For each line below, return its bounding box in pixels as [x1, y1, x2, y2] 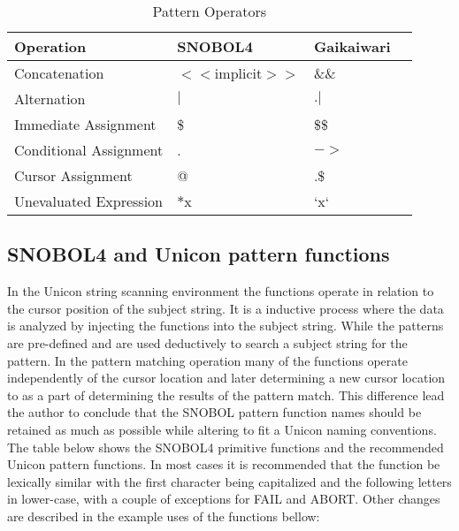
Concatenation [14, 63, 104, 83]
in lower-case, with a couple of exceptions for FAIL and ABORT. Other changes [7, 489, 440, 508]
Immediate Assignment [14, 114, 157, 134]
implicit [214, 63, 263, 83]
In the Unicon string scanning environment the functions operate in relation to [7, 282, 434, 300]
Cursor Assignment [14, 165, 133, 186]
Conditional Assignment [14, 140, 164, 160]
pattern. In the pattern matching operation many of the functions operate [7, 351, 408, 369]
